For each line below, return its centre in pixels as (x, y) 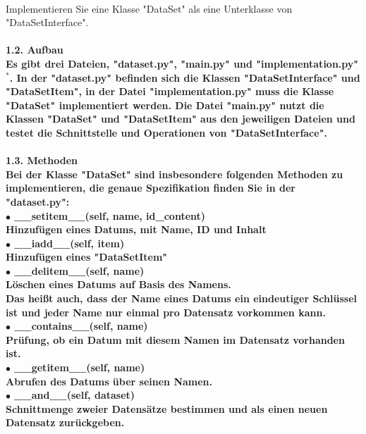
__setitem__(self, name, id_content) (110, 215)
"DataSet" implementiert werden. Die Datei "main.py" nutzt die (165, 105)
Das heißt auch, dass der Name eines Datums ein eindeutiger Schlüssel (181, 298)
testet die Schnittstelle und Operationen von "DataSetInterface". (166, 132)
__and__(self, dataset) (75, 395)
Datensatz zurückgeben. (65, 422)
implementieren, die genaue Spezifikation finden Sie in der (151, 188)
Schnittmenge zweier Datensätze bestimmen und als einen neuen (167, 408)
